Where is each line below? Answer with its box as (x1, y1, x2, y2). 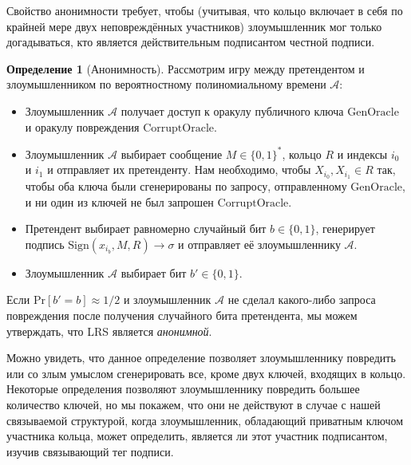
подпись (25, 235, 65, 252)
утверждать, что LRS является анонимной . (6, 322, 212, 339)
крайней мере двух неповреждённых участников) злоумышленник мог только (6, 18, 382, 34)
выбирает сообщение (121, 145, 223, 162)
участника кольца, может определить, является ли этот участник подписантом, (6, 428, 388, 444)
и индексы (337, 145, 388, 162)
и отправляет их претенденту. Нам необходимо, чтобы (47, 161, 311, 178)
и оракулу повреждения (25, 118, 140, 135)
